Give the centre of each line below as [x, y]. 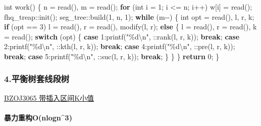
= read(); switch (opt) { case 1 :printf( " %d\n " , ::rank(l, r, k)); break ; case [122, 36]
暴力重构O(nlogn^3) [38, 117]
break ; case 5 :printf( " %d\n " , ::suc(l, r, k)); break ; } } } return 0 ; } [112, 56]
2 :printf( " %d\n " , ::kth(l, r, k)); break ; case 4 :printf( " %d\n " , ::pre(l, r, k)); [120, 46]
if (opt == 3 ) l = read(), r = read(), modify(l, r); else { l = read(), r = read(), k [130, 27]
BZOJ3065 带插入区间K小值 [49, 97]
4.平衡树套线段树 [37, 79]
